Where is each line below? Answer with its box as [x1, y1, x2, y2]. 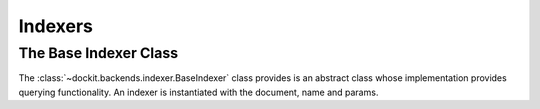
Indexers [18, 15, 94, 37]
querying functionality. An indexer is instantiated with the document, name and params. [18, 86, 379, 98]
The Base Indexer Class [18, 44, 179, 62]
